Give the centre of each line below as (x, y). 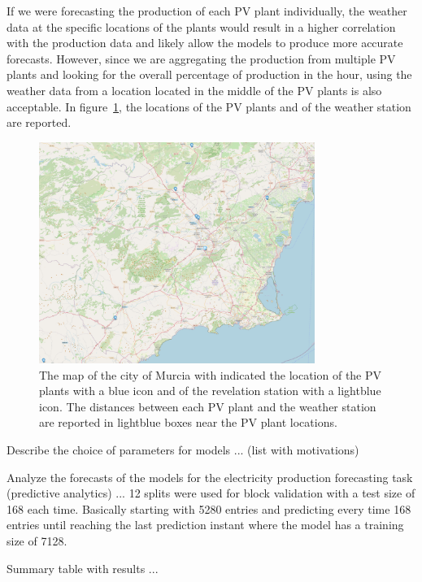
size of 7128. (37, 540)
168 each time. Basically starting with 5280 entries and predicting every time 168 (209, 508)
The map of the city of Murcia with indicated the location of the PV (211, 374)
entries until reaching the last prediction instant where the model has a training (205, 525)
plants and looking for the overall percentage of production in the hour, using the (209, 74)
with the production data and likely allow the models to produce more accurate (205, 43)
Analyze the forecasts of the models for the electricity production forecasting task (210, 477)
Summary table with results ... (83, 568)
